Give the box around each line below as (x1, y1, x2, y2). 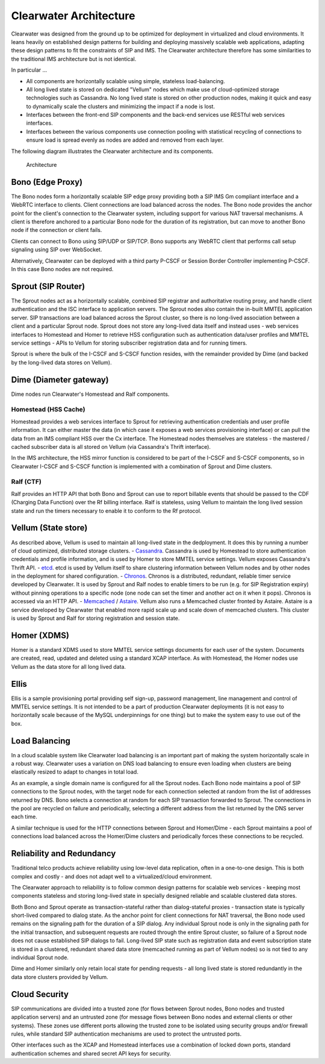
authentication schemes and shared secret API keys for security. (11, 1050, 172, 1057)
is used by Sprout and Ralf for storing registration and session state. (11, 615, 180, 622)
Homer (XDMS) (11, 630, 69, 640)
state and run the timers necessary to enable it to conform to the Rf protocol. (11, 507, 202, 515)
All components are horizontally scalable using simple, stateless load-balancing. (26, 77, 225, 84)
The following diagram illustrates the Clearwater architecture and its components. (11, 148, 214, 155)
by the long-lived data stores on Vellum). (11, 358, 113, 366)
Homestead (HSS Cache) (11, 405, 85, 414)
